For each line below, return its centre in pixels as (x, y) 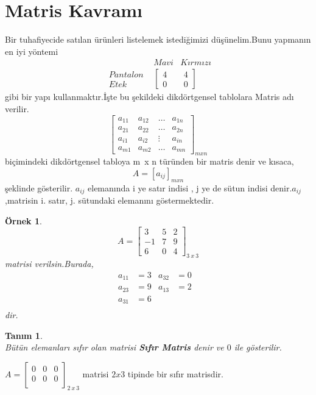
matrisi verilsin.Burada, (49, 264)
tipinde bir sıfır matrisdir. (175, 374)
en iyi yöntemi (32, 51)
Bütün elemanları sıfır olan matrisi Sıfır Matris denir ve (114, 347)
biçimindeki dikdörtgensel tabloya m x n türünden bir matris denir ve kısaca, (149, 161)
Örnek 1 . (23, 220)
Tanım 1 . (24, 335)
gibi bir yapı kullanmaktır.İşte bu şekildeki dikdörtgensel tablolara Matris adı (149, 97)
